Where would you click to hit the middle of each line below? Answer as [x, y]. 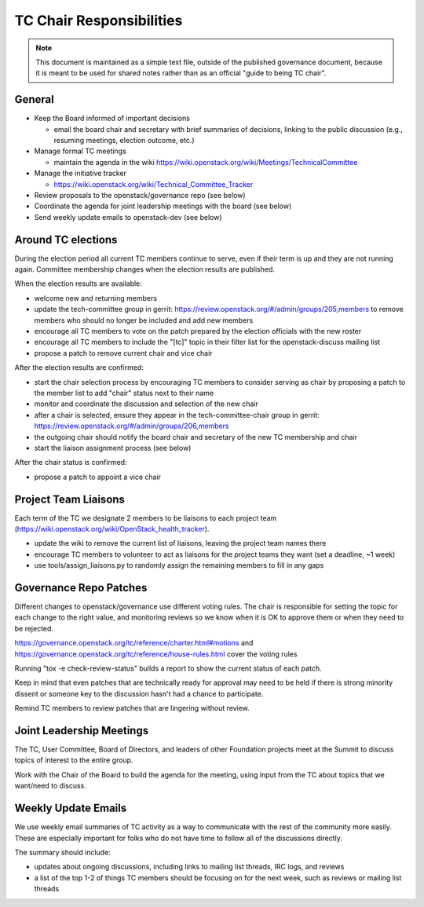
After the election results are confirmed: [79, 368]
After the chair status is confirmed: [71, 463]
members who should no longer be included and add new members [144, 320]
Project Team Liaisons [70, 499]
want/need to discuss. [50, 786]
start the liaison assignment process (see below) [113, 448]
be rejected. [34, 628]
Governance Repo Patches [81, 588]
